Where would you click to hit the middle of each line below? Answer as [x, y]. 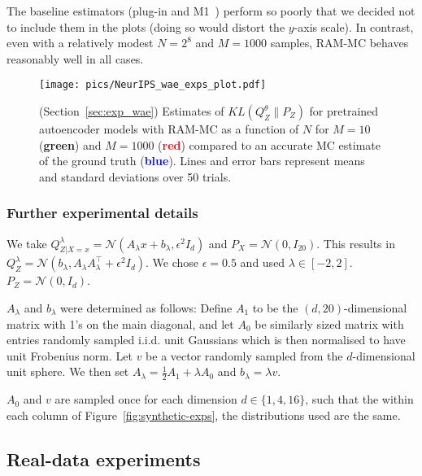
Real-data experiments [104, 459]
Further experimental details [102, 213]
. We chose [172, 262]
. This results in [356, 243]
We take [27, 243]
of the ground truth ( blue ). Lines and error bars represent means [202, 161]
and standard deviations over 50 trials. [135, 176]
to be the [275, 308]
